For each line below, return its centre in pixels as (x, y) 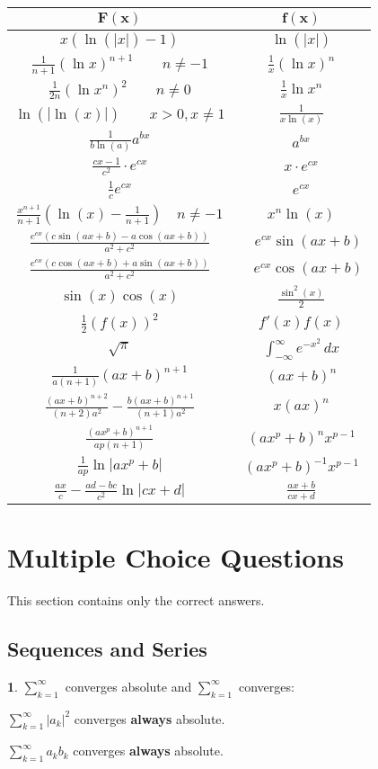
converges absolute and (128, 686)
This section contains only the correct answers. (136, 600)
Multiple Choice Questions (176, 557)
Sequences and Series (107, 649)
